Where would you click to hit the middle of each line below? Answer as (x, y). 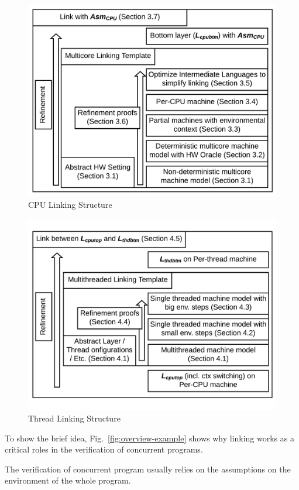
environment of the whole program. (68, 480)
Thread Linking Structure (74, 418)
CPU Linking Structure (70, 204)
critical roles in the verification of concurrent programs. (104, 449)
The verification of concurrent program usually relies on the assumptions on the (148, 469)
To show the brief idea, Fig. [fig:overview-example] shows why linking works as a (149, 438)
